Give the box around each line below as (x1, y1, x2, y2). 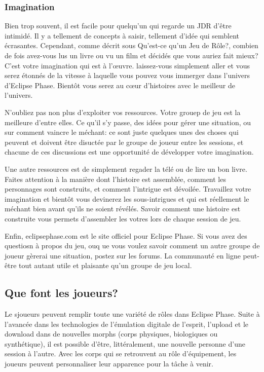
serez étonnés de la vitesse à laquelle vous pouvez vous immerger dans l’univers (5, 70, 250, 81)
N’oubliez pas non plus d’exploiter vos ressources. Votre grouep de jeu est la (5, 106, 241, 117)
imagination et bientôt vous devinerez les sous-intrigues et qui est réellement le (5, 193, 249, 204)
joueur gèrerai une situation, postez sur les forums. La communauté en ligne (5, 250, 241, 261)
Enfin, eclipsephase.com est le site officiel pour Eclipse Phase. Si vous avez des (5, 230, 247, 241)
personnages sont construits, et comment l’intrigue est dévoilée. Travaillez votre (5, 183, 251, 194)
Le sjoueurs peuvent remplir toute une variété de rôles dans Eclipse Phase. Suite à (5, 309, 260, 319)
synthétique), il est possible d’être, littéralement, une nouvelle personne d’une (5, 338, 245, 349)
